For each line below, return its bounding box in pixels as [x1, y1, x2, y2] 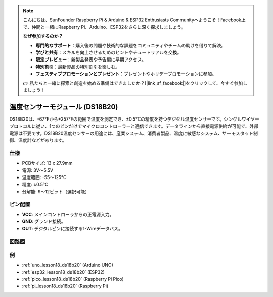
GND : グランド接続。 [22, 218, 66, 224]
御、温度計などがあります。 [9, 137, 67, 143]
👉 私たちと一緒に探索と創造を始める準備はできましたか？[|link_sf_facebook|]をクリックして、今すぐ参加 [23, 80, 243, 86]
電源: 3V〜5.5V [22, 167, 54, 173]
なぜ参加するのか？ [23, 33, 63, 39]
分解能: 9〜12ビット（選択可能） [22, 188, 89, 194]
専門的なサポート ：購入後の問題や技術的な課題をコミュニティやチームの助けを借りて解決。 [35, 42, 226, 48]
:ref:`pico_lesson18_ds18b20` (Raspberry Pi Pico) [22, 276, 124, 282]
